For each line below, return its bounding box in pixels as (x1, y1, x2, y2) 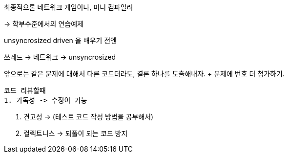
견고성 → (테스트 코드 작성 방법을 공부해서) (23, 112, 154, 121)
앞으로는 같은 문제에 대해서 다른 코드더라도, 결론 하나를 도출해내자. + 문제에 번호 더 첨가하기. (4, 69, 285, 78)
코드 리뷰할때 (4, 87, 46, 94)
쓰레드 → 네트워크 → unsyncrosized (4, 53, 116, 61)
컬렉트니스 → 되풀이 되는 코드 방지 (23, 129, 128, 137)
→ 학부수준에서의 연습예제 (4, 20, 83, 28)
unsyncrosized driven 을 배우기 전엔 (4, 36, 117, 45)
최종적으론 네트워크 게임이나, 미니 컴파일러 (4, 3, 133, 11)
